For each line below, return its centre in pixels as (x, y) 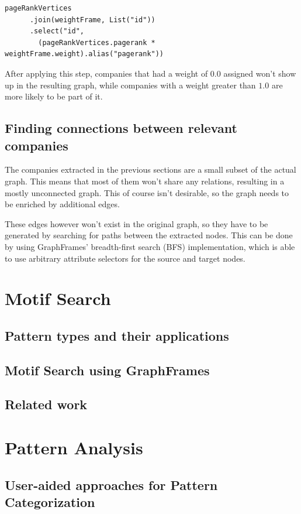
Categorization (50, 501)
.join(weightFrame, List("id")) (92, 20)
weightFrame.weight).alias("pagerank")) (84, 54)
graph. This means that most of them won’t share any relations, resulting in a (145, 181)
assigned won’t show (260, 73)
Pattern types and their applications (117, 335)
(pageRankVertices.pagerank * (97, 42)
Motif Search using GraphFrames (107, 370)
